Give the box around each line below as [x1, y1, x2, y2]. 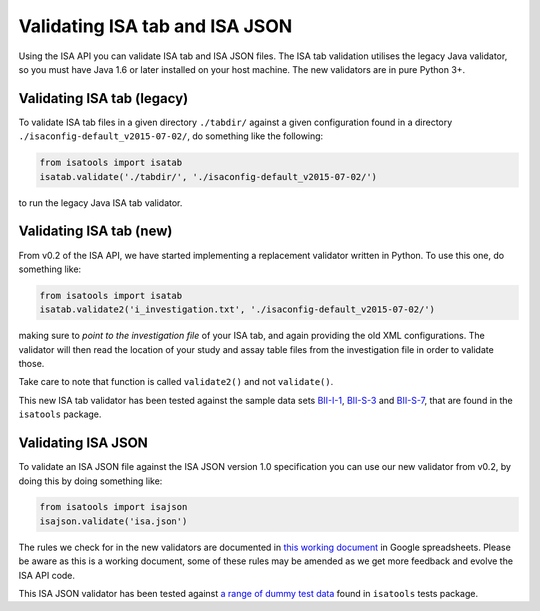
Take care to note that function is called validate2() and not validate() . [18, 376, 334, 388]
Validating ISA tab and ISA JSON [18, 15, 293, 37]
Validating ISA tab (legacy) [18, 90, 189, 107]
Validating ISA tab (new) [18, 223, 173, 240]
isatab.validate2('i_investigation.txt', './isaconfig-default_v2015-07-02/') [39, 304, 435, 315]
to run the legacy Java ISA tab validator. [18, 196, 183, 209]
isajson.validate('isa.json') [39, 515, 188, 527]
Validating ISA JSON [18, 435, 149, 452]
